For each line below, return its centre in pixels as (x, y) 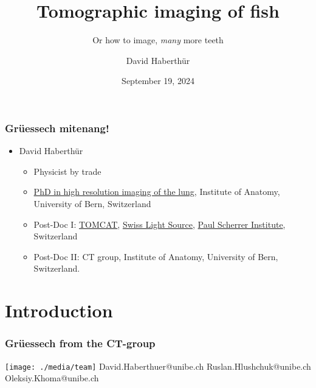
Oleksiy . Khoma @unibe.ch (52, 378)
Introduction (59, 310)
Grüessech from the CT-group (80, 343)
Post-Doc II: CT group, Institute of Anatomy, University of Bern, (156, 256)
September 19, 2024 (158, 81)
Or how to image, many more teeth (158, 40)
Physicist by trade (67, 171)
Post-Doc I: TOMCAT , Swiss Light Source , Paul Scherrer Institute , (160, 224)
